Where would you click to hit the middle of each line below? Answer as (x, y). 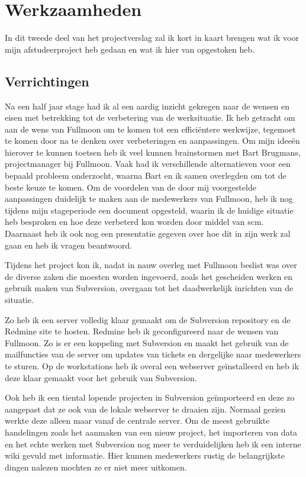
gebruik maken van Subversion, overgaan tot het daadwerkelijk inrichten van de (149, 288)
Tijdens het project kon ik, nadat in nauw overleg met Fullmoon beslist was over (151, 265)
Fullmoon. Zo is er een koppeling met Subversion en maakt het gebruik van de (147, 342)
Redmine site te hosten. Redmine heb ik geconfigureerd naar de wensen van (142, 331)
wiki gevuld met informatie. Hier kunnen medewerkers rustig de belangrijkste (145, 455)
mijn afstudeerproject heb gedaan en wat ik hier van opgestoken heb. (130, 49)
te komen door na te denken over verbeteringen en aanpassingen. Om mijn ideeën (152, 141)
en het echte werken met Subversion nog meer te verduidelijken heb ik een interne (153, 444)
